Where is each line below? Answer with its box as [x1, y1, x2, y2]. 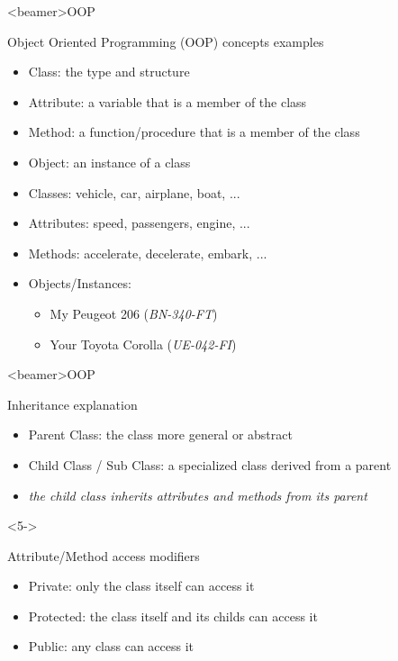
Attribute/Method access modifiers [7, 546, 200, 565]
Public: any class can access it [28, 637, 194, 656]
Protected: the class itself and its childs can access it [28, 606, 318, 625]
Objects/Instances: [28, 274, 131, 293]
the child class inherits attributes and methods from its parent [28, 485, 367, 504]
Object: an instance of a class [28, 152, 191, 171]
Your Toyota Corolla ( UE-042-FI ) [50, 334, 237, 353]
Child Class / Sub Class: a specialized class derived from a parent [28, 455, 392, 474]
